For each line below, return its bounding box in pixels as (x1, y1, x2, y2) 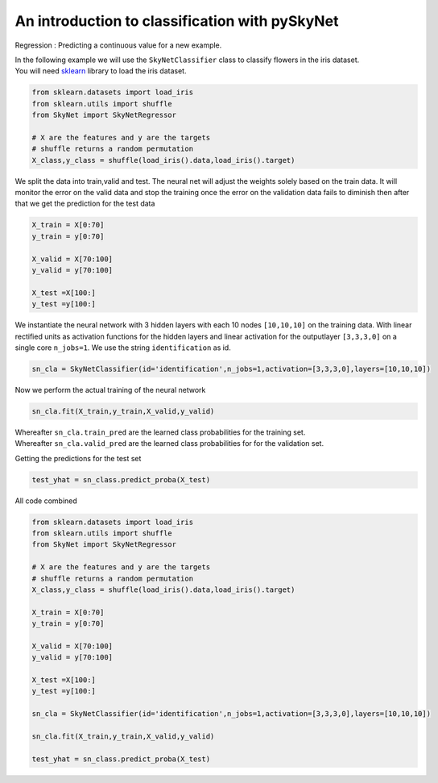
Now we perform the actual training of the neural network (14, 385, 206, 394)
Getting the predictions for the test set (14, 453, 142, 463)
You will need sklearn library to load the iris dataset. (14, 66, 187, 76)
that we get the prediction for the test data (14, 198, 155, 209)
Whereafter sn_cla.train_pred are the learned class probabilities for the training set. (14, 427, 306, 437)
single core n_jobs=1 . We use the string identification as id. (14, 343, 231, 352)
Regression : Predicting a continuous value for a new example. (14, 40, 222, 50)
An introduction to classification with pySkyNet (14, 12, 339, 30)
